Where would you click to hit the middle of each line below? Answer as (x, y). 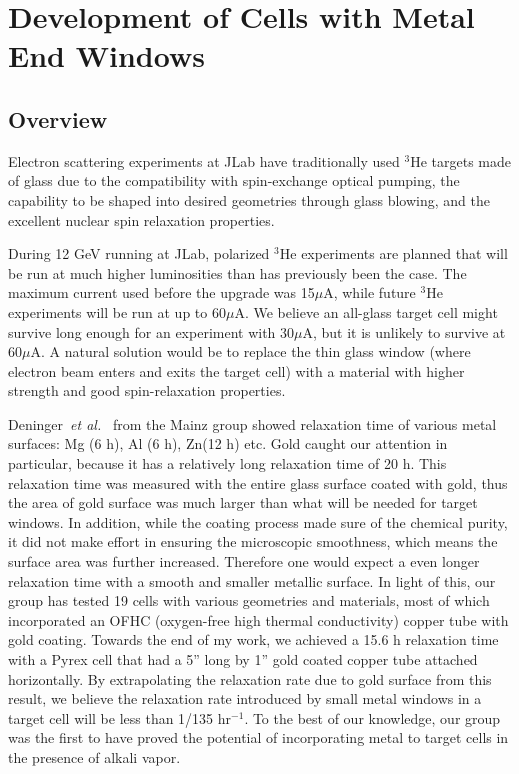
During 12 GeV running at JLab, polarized (139, 253)
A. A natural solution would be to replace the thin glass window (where (250, 351)
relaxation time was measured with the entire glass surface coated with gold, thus (258, 482)
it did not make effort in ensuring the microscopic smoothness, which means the (253, 541)
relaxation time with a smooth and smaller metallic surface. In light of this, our (252, 580)
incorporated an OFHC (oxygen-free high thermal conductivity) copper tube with (258, 619)
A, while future (369, 292)
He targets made (460, 160)
